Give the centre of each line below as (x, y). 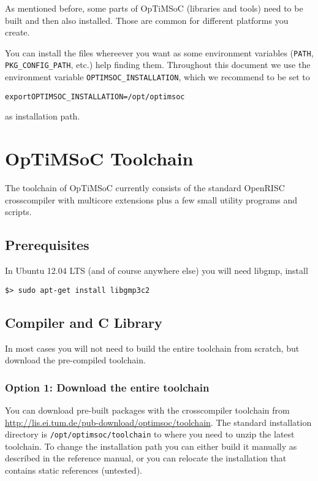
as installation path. (43, 116)
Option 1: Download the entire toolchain (107, 387)
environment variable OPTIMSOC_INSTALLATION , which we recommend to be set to (157, 77)
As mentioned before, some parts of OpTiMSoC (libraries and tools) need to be (154, 8)
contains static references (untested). (74, 470)
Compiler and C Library (84, 322)
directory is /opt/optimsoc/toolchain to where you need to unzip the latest (150, 434)
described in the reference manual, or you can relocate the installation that (146, 458)
